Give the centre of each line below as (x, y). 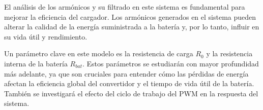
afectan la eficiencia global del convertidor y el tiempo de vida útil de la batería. (129, 83)
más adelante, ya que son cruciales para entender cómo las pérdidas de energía (126, 73)
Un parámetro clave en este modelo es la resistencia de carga (99, 53)
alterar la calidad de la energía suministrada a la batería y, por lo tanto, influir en (132, 27)
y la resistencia (229, 53)
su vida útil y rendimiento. (46, 36)
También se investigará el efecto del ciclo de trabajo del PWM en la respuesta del (131, 93)
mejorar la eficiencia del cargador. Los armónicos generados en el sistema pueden (130, 16)
